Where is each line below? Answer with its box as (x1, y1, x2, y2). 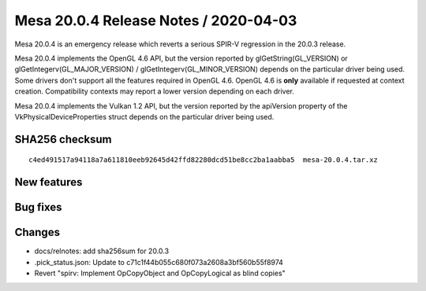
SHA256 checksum (14, 132, 112, 145)
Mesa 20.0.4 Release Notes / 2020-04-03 (14, 12, 297, 29)
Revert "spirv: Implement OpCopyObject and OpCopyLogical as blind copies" (34, 268, 286, 278)
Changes (14, 226, 61, 239)
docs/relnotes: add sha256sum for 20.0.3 (34, 246, 170, 256)
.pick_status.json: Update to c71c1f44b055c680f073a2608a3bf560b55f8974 (34, 257, 284, 267)
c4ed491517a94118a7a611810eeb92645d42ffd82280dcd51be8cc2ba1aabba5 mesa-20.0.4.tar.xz (28, 156, 379, 164)
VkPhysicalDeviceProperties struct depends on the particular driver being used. (14, 112, 275, 121)
